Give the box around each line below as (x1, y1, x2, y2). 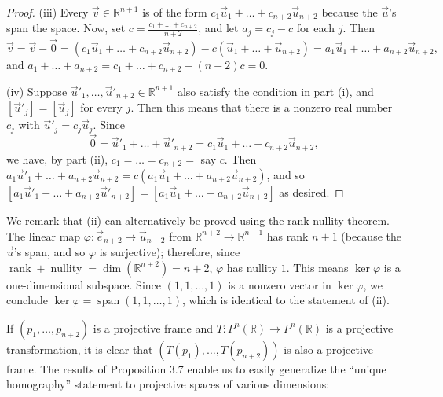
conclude (6, 292, 48, 308)
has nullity (226, 259, 278, 275)
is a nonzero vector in (228, 276, 331, 292)
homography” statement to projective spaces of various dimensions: (6, 376, 330, 392)
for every (80, 99, 123, 116)
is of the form (142, 4, 207, 20)
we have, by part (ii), (6, 150, 108, 167)
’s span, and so (13, 244, 86, 260)
